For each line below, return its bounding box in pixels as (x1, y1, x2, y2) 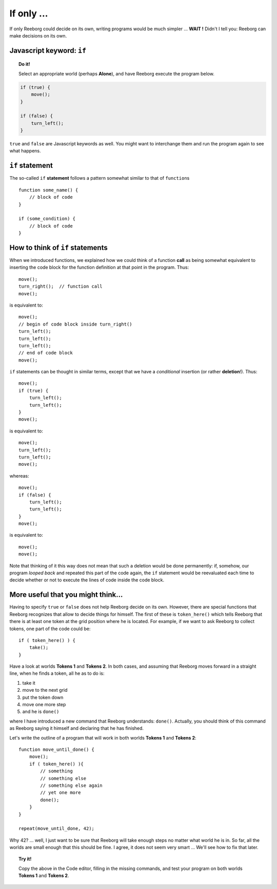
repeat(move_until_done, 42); (18, 826, 95, 831)
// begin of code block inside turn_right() (18, 321, 133, 327)
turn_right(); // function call (18, 283, 103, 290)
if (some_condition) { (18, 216, 76, 222)
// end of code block (18, 350, 73, 356)
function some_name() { (18, 187, 78, 193)
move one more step (22, 702, 66, 708)
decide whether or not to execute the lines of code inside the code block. (9, 577, 164, 583)
